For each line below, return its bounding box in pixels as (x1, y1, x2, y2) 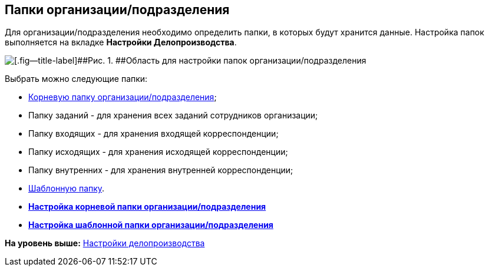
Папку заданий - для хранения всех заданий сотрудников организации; (28, 110, 318, 121)
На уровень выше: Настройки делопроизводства (5, 238, 205, 249)
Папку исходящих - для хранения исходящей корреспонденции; (28, 147, 288, 157)
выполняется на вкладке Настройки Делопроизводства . (5, 37, 237, 48)
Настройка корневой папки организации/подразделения (28, 201, 266, 212)
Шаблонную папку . (28, 183, 105, 194)
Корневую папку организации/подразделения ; (28, 92, 217, 103)
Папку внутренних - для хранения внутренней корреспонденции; (28, 165, 293, 176)
